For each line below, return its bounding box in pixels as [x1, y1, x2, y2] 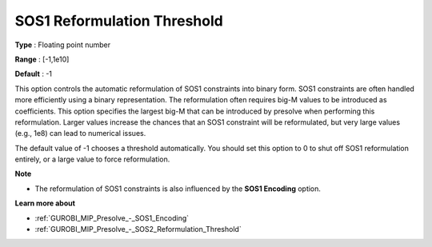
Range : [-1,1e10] [14, 54, 70, 64]
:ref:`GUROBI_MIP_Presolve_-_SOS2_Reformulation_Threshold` [34, 225, 242, 234]
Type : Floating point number [14, 40, 111, 50]
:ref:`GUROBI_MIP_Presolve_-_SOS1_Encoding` [34, 213, 190, 223]
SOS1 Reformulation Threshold [14, 12, 223, 30]
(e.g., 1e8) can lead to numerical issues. [14, 129, 146, 138]
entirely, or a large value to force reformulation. [14, 154, 170, 164]
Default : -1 [14, 69, 52, 79]
